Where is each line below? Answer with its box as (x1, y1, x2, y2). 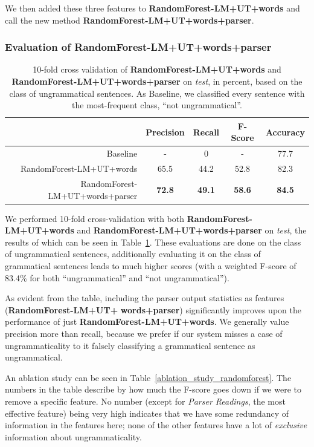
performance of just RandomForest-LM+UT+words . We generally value (5, 315, 289, 328)
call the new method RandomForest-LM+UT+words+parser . (5, 13, 254, 26)
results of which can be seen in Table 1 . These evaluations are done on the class (5, 235, 301, 248)
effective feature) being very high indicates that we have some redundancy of (5, 406, 289, 419)
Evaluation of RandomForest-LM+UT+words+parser (5, 39, 272, 54)
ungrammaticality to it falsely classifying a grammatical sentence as (5, 339, 255, 351)
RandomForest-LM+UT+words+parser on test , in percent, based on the (11, 75, 303, 87)
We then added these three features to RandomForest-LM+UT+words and (5, 2, 300, 14)
